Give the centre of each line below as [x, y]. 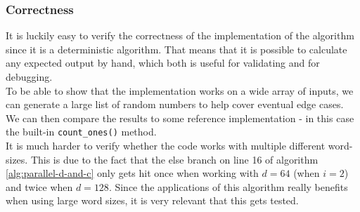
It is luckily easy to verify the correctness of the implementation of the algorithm [180, 35]
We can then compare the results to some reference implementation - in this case [180, 118]
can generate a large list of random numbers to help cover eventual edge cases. [175, 104]
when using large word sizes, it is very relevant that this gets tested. [152, 200]
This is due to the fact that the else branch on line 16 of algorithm [174, 159]
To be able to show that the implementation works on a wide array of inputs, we [180, 90]
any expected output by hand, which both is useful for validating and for [163, 63]
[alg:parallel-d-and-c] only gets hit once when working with [132, 173]
